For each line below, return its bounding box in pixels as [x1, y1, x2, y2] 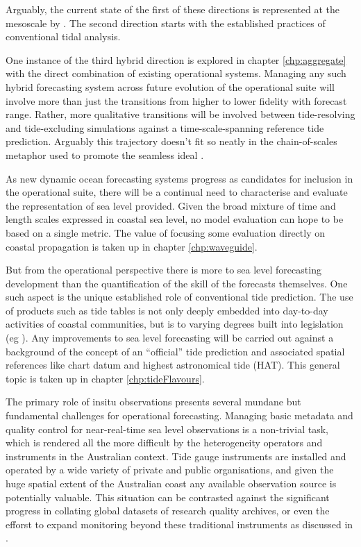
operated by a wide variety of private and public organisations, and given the [6, 462, 334, 477]
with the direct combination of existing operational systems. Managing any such [6, 66, 346, 81]
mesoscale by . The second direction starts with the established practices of [6, 15, 326, 30]
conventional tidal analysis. [6, 29, 121, 44]
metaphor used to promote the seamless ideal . [6, 147, 204, 162]
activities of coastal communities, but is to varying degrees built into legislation [6, 317, 344, 331]
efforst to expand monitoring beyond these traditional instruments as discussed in [6, 516, 353, 531]
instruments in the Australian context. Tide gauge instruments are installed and [6, 448, 346, 463]
